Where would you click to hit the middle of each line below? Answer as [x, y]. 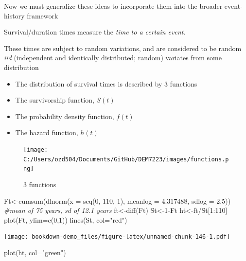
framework [43, 15]
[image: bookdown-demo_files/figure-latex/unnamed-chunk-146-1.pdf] [117, 237]
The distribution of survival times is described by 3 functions [106, 83]
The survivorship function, [55, 100]
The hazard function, [47, 132]
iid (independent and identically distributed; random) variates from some [113, 58]
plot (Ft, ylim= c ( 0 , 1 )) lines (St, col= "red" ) [66, 219]
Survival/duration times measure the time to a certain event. [95, 32]
